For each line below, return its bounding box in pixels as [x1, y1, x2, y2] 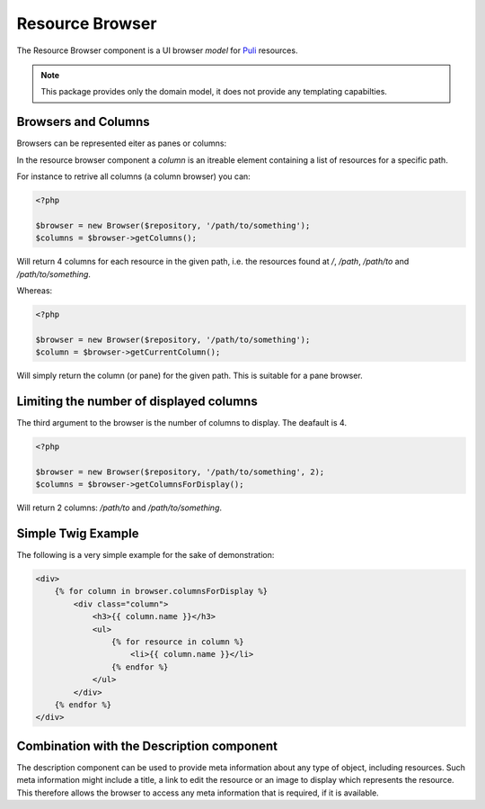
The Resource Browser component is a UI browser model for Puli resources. [16, 45, 298, 56]
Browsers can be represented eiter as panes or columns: [16, 138, 227, 148]
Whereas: [16, 284, 53, 296]
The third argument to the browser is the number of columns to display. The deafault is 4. [16, 417, 348, 427]
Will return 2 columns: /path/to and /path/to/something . [16, 502, 223, 513]
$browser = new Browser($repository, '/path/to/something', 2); [35, 466, 325, 477]
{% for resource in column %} [110, 636, 244, 647]
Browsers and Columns [16, 114, 150, 130]
